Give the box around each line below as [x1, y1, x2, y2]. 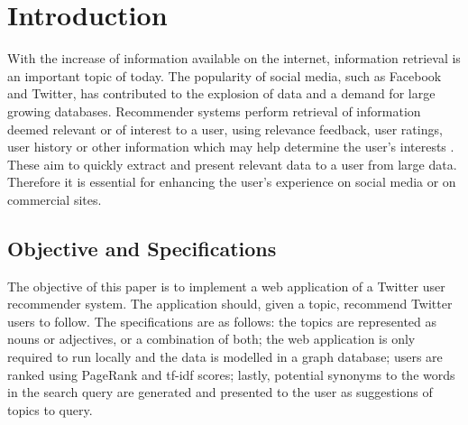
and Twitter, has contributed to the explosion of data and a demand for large [7, 84, 436, 103]
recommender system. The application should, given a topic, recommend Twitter [7, 294, 453, 313]
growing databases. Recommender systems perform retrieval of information [7, 101, 421, 120]
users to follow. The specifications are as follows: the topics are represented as [7, 311, 437, 330]
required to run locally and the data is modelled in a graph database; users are [7, 347, 443, 366]
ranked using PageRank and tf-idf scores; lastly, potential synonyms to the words [7, 365, 455, 383]
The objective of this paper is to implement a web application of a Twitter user [7, 276, 445, 295]
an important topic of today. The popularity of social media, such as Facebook [7, 66, 442, 85]
